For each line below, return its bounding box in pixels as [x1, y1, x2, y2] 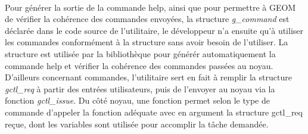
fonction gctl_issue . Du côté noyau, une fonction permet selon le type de [5, 94, 270, 107]
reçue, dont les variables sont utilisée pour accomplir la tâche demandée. [5, 117, 269, 130]
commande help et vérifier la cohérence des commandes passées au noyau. [5, 59, 273, 71]
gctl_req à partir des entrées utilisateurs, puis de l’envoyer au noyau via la [5, 82, 275, 95]
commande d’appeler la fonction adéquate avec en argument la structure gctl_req [5, 105, 303, 118]
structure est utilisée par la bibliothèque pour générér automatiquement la [5, 47, 276, 60]
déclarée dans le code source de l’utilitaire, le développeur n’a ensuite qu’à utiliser [5, 24, 304, 36]
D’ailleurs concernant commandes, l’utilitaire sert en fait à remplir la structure [5, 71, 292, 83]
